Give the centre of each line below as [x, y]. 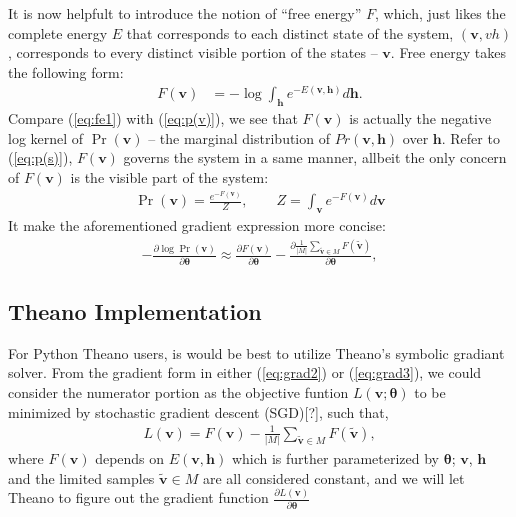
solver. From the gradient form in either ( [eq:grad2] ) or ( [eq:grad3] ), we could [245, 372]
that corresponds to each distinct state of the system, [290, 32]
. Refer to [470, 137]
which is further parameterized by [335, 458]
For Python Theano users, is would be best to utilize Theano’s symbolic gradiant [256, 352]
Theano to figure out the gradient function [138, 497]
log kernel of [46, 137]
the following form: [66, 71]
